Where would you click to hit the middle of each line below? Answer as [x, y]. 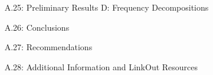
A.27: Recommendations [48, 47]
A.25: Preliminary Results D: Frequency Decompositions [106, 7]
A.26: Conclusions [37, 27]
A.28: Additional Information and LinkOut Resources [101, 66]
